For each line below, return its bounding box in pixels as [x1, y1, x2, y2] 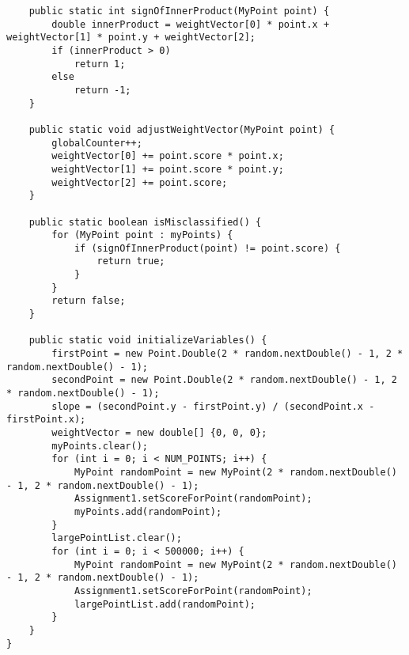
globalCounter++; [51, 137, 142, 149]
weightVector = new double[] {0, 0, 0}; [51, 427, 267, 438]
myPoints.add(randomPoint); [74, 505, 222, 517]
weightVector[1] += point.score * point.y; [51, 163, 284, 175]
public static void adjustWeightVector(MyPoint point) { [28, 123, 335, 135]
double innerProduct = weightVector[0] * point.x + [51, 18, 330, 30]
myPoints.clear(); [51, 440, 148, 452]
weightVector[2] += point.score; [51, 176, 228, 188]
